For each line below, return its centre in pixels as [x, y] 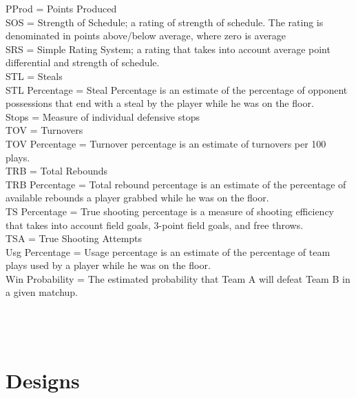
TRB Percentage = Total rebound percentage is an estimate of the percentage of [176, 184]
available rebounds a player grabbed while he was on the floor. [137, 198]
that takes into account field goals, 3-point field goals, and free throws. [155, 225]
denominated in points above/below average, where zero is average [146, 36]
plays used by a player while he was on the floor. [108, 265]
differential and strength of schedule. [83, 62]
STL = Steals [34, 76]
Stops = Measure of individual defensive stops [103, 116]
